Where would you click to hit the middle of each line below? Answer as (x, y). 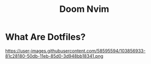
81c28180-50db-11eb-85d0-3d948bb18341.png (54, 56)
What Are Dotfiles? (45, 37)
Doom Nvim (84, 9)
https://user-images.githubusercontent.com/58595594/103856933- (75, 51)
